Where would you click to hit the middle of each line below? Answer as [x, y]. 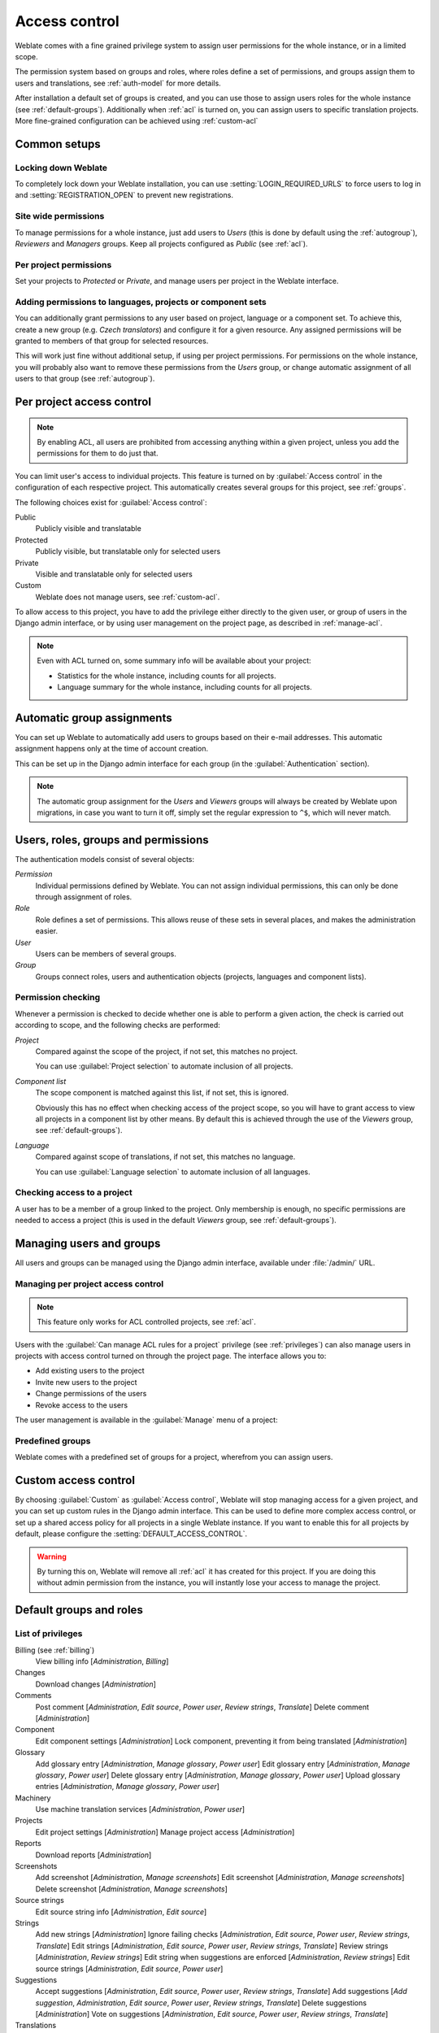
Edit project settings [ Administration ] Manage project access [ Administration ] [165, 1832]
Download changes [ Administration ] [96, 1684]
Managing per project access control [89, 1283]
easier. [47, 931]
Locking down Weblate [61, 168]
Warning [52, 1556]
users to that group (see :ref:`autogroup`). [85, 379]
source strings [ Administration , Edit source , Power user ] [129, 1969]
